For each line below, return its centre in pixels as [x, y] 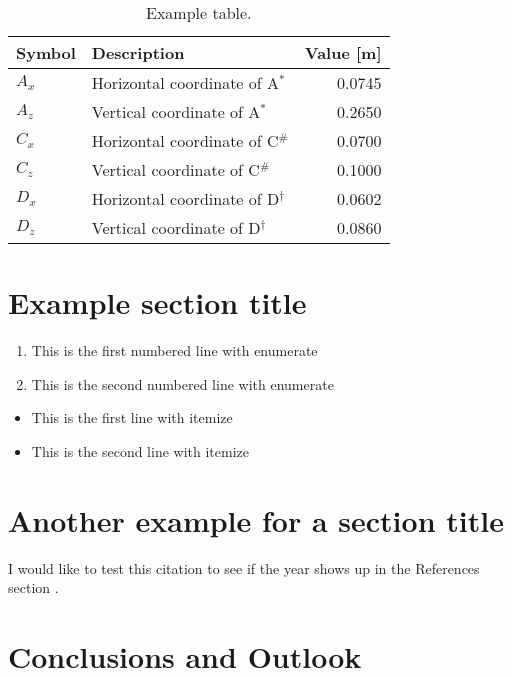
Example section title [157, 302]
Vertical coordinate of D [176, 227]
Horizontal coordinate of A [185, 82]
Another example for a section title [256, 519]
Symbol [46, 52]
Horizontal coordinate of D [185, 198]
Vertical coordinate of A [176, 111]
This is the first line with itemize [132, 417]
